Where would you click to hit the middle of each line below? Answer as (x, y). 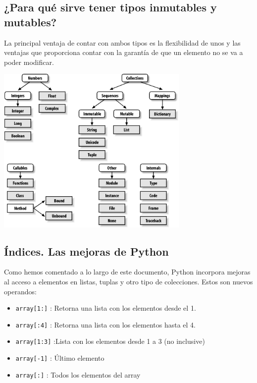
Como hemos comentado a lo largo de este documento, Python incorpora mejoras (127, 272)
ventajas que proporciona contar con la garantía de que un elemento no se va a (124, 52)
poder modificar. (29, 62)
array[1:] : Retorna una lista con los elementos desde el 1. (106, 308)
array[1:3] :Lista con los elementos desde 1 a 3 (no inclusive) (110, 341)
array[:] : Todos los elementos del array (78, 374)
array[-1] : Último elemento (60, 358)
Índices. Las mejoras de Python (86, 251)
